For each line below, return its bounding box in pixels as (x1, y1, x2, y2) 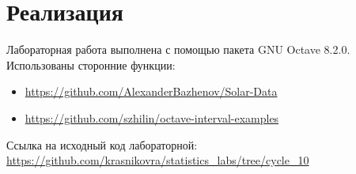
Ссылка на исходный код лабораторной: (6, 136, 198, 153)
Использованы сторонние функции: (6, 56, 176, 73)
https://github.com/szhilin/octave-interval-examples (25, 109, 279, 126)
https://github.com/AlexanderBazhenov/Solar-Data (25, 83, 278, 100)
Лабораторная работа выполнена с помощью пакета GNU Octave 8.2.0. (6, 41, 350, 58)
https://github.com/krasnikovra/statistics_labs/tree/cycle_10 (6, 152, 309, 168)
